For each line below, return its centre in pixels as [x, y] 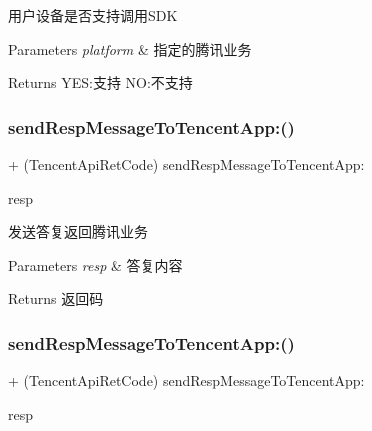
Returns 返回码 [56, 298]
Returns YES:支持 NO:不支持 [100, 82]
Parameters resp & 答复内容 [95, 264]
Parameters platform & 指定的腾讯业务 [130, 48]
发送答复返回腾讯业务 [78, 231]
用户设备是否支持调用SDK [93, 15]
